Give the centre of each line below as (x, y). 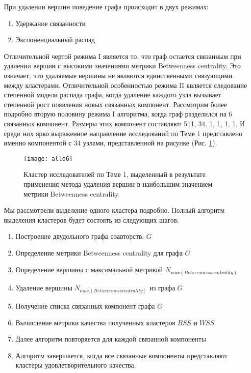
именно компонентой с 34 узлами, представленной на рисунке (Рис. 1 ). (111, 143)
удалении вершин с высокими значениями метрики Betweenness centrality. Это (123, 66)
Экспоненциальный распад (55, 40)
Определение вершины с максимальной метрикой (89, 269)
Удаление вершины (44, 287)
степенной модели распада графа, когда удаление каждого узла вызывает (113, 95)
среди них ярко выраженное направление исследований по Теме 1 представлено (123, 133)
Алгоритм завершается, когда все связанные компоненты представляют (121, 355)
